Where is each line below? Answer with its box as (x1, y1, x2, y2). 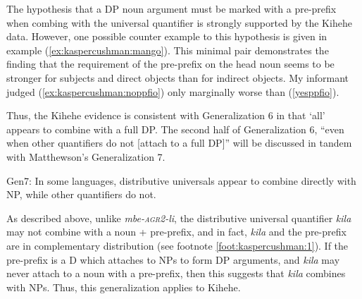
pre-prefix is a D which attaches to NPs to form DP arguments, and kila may (6, 252, 340, 267)
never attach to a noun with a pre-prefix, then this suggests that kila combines (6, 266, 346, 281)
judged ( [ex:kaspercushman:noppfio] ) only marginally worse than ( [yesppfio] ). (6, 84, 339, 99)
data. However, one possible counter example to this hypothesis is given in (6, 29, 327, 44)
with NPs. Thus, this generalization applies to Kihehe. (6, 279, 241, 294)
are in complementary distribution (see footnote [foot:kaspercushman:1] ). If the (6, 238, 349, 252)
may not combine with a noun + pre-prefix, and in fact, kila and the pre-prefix (6, 224, 347, 239)
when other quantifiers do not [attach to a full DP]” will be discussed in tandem (6, 135, 352, 150)
